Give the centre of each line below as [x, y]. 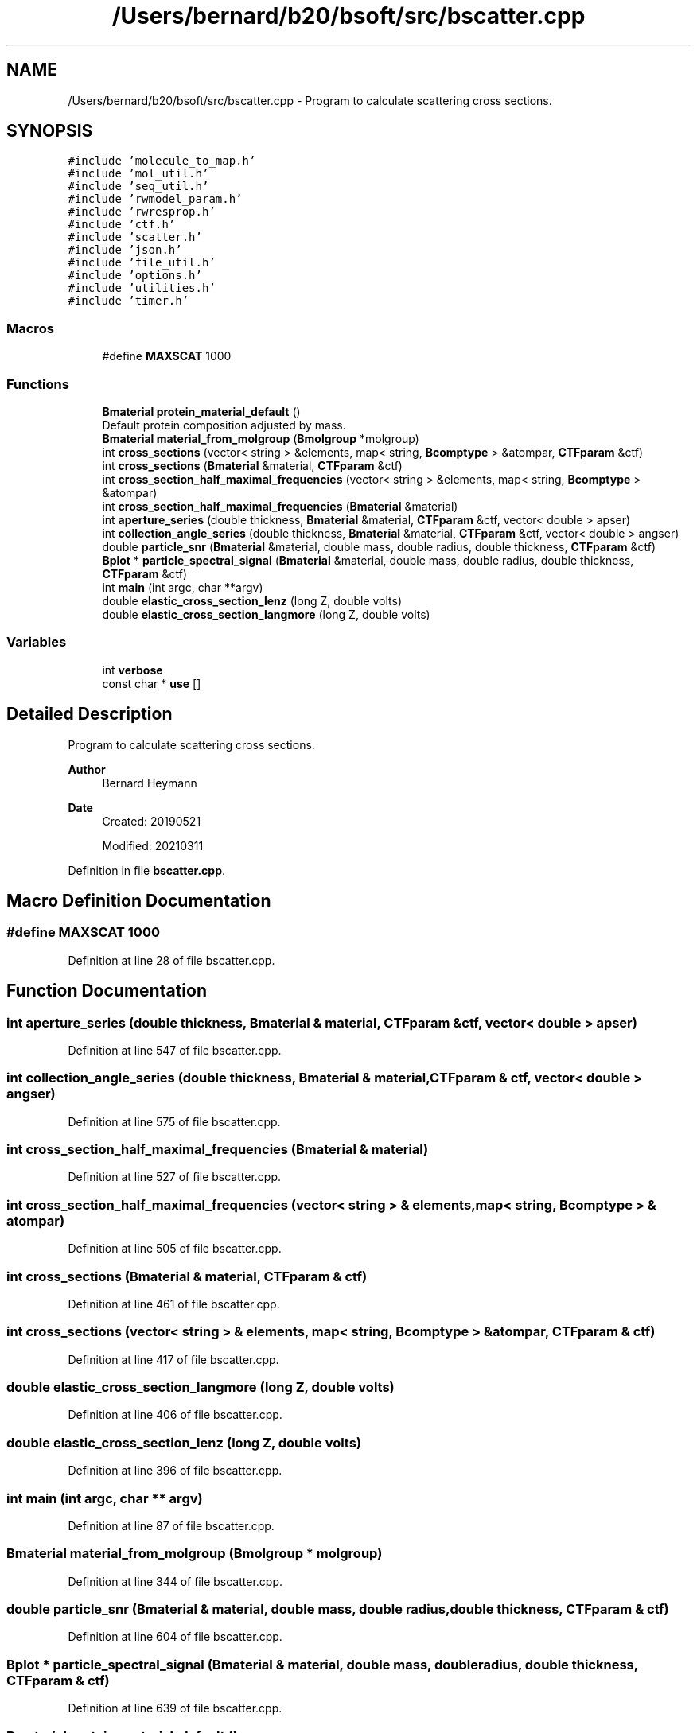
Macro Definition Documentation [139, 900]
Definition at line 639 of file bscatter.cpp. [175, 1708]
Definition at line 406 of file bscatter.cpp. [175, 1415]
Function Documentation [107, 991]
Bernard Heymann [150, 783]
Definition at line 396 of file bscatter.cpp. [175, 1471]
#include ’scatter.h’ [135, 237]
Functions [38, 384]
